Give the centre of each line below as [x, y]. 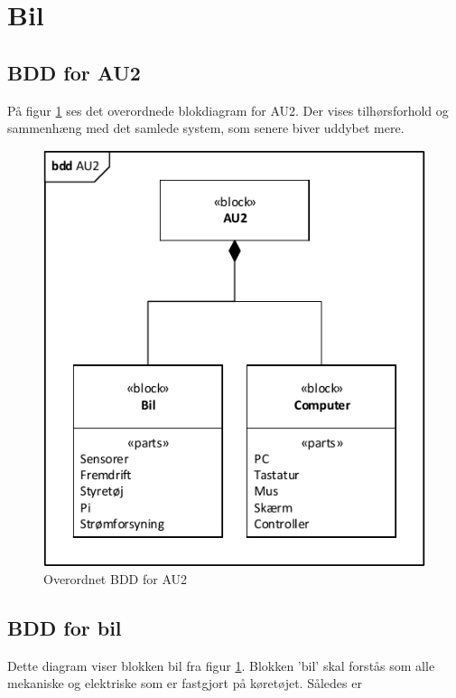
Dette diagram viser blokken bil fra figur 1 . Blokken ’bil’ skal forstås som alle [221, 665]
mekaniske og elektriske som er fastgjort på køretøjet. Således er [185, 683]
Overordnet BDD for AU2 [115, 578]
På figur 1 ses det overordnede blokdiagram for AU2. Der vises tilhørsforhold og [228, 110]
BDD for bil [65, 627]
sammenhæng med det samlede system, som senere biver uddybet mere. [206, 128]
